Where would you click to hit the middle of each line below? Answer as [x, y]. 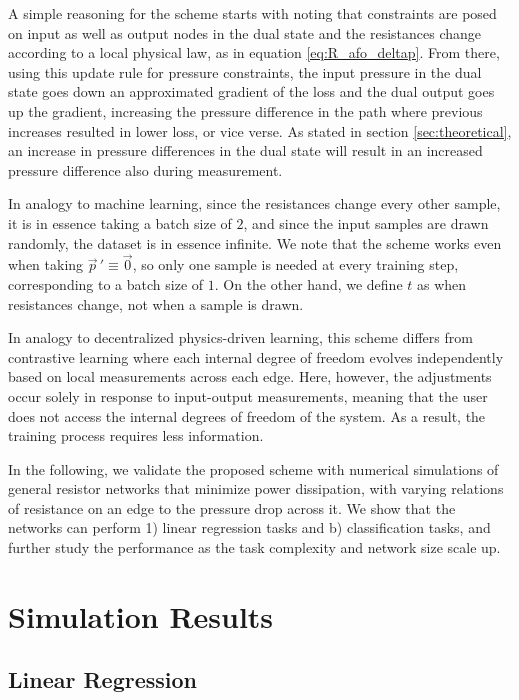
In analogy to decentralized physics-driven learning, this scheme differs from [240, 337]
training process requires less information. [136, 435]
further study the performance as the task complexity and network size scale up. [254, 547]
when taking [46, 264]
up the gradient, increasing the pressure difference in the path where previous [245, 110]
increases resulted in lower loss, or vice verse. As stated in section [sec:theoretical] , [260, 130]
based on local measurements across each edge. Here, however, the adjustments [250, 376]
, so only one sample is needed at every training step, [295, 264]
